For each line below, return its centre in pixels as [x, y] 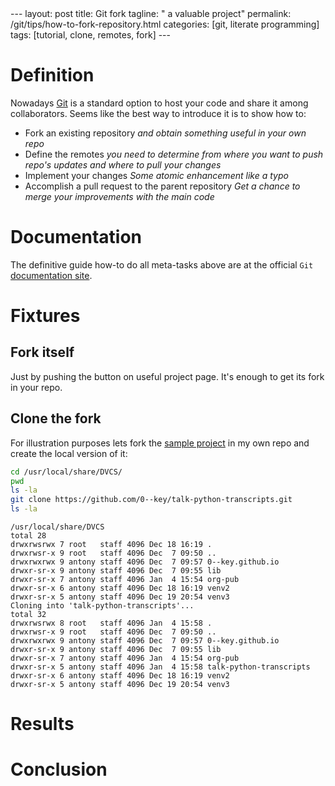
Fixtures [45, 316]
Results [42, 724]
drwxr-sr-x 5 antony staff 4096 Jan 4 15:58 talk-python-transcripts [160, 667]
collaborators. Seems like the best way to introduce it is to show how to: [158, 113]
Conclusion [59, 769]
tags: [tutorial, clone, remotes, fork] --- [90, 35]
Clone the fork [56, 418]
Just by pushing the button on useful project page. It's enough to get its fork [167, 376]
